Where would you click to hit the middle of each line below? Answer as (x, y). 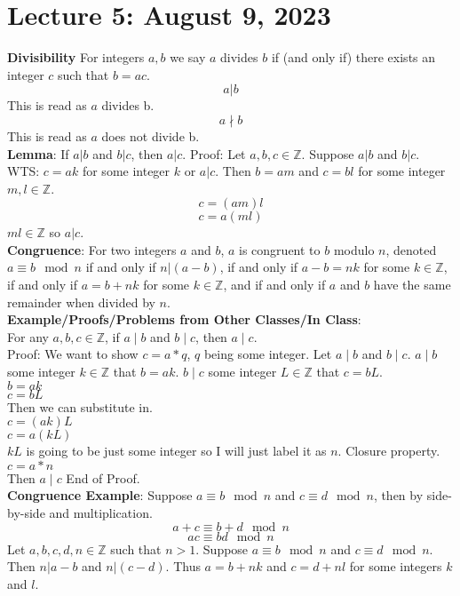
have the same (412, 285)
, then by (398, 495)
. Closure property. (389, 451)
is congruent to (280, 249)
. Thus (183, 566)
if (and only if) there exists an (353, 57)
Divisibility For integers (76, 57)
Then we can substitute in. (80, 406)
